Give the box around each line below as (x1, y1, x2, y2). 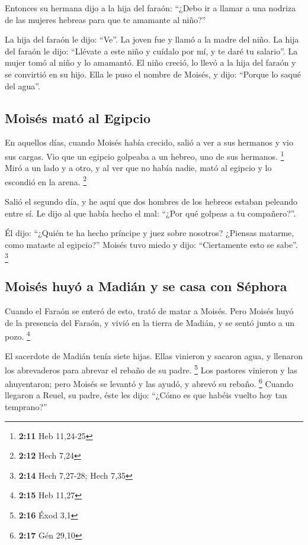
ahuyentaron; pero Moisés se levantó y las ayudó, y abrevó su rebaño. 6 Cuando (5, 376, 294, 389)
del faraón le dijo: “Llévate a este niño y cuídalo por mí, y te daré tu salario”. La (5, 44, 298, 57)
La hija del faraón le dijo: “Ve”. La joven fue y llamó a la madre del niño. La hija (5, 33, 299, 46)
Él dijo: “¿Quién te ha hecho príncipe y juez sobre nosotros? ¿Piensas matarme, (5, 227, 294, 239)
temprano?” (5, 401, 47, 413)
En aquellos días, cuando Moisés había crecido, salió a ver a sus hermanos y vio (5, 136, 294, 149)
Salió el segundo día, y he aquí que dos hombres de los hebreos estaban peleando (5, 195, 298, 208)
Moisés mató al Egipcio (5, 108, 150, 127)
